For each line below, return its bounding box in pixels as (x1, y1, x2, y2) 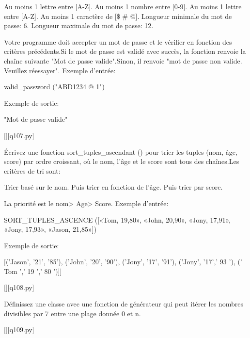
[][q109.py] (4, 324, 34, 335)
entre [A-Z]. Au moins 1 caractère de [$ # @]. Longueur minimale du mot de (4, 11, 232, 21)
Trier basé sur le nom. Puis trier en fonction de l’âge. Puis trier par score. (4, 182, 223, 192)
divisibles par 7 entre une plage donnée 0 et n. (4, 308, 141, 318)
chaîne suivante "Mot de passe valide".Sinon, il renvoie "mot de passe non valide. (4, 55, 242, 65)
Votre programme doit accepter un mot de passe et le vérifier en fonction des (4, 36, 232, 47)
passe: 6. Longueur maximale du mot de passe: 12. (4, 20, 154, 31)
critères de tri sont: (4, 165, 61, 176)
